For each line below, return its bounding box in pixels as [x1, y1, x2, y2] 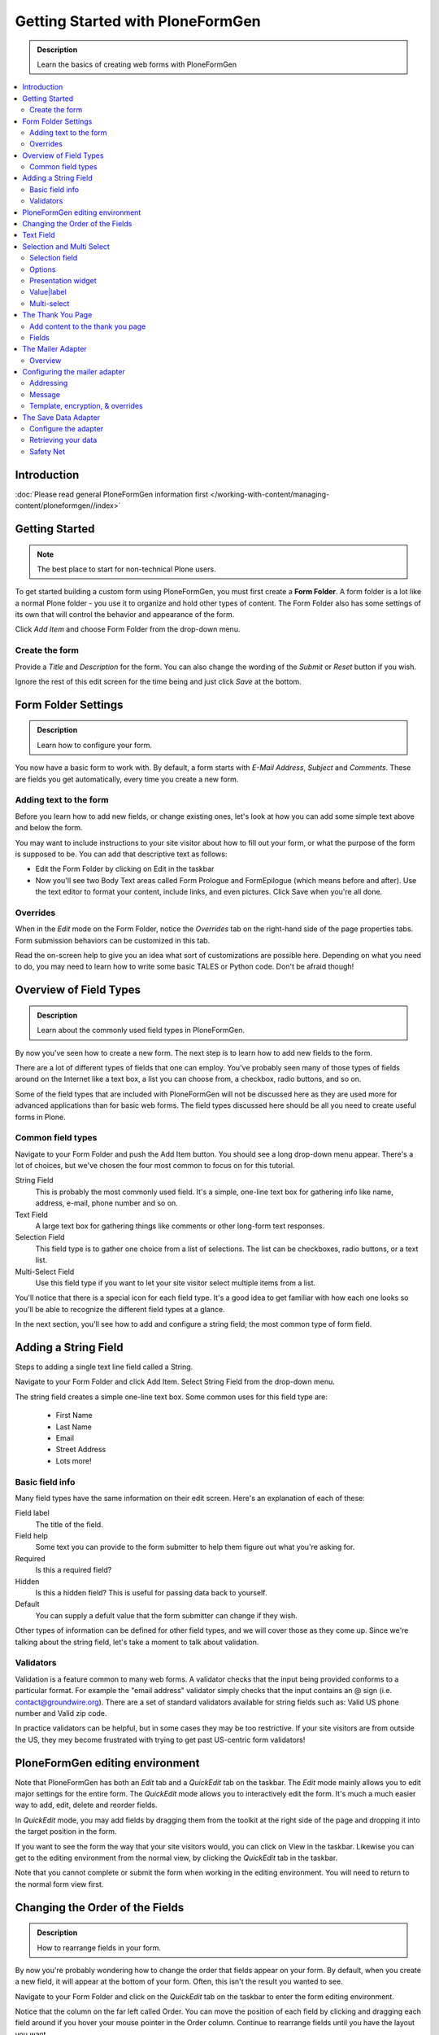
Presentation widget [29, 275, 97, 285]
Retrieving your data [29, 435, 98, 445]
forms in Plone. [15, 1112, 67, 1122]
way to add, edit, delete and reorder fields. [15, 1800, 158, 1810]
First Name [55, 1411, 93, 1420]
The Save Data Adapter [22, 412, 101, 422]
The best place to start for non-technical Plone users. [37, 564, 216, 574]
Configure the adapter [29, 424, 104, 434]
